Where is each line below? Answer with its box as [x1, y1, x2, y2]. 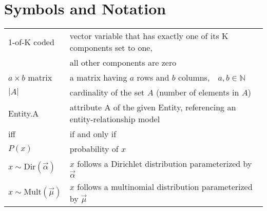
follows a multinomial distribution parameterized [77, 180, 253, 193]
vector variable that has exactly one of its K [69, 30, 228, 42]
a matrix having [69, 71, 127, 84]
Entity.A [8, 107, 39, 119]
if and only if [69, 128, 117, 140]
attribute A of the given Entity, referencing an [69, 101, 236, 113]
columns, [178, 71, 210, 84]
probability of [69, 143, 119, 155]
